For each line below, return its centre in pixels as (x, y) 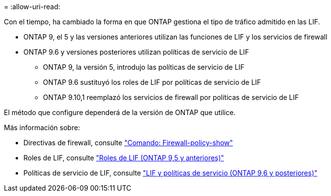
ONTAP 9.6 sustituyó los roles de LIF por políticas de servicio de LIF (152, 82)
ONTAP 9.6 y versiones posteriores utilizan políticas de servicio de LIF (136, 52)
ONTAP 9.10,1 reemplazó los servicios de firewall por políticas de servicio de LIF (171, 97)
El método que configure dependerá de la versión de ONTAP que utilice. (120, 112)
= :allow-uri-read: (32, 7)
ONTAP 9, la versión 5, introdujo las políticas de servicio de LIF (144, 67)
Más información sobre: (42, 127)
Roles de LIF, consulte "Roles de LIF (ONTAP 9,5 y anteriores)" (124, 158)
